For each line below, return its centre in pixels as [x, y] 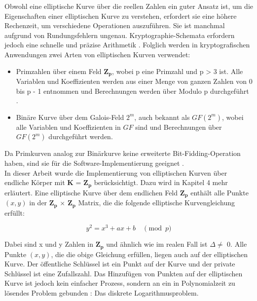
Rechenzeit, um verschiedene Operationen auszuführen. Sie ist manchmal [115, 25]
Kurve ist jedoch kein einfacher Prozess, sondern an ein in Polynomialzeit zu [120, 283]
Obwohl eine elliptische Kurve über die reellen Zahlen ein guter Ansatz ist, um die [129, 6]
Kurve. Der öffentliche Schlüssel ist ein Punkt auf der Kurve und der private [120, 264]
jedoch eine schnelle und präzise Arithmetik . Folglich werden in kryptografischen [127, 45]
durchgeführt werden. [81, 136]
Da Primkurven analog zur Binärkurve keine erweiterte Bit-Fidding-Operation [123, 153]
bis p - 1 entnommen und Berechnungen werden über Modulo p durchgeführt [132, 91]
